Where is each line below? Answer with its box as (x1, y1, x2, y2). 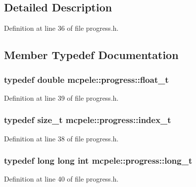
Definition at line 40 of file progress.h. (4, 174, 119, 184)
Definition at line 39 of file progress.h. (4, 92, 119, 103)
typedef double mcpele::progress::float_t (4, 73, 169, 85)
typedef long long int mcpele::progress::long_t (4, 154, 193, 167)
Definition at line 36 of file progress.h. (4, 23, 119, 33)
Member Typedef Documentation (4, 47, 179, 62)
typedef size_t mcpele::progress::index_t (4, 114, 171, 126)
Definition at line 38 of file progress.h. (4, 133, 119, 143)
